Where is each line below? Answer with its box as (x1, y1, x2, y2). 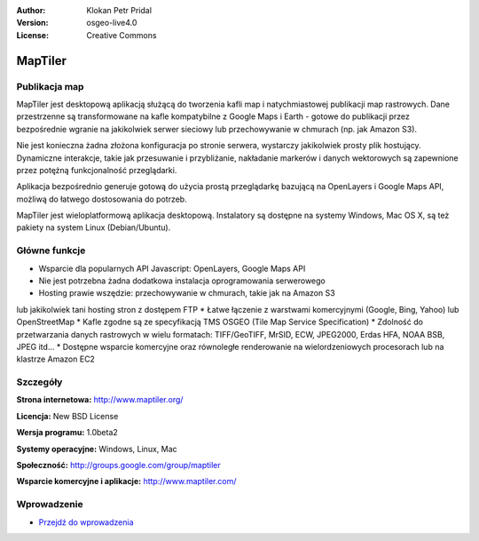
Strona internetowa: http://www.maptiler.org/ (16, 394, 184, 405)
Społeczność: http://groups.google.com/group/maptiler (16, 460, 221, 471)
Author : (16, 5, 46, 15)
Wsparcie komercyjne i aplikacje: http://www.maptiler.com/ (16, 476, 237, 487)
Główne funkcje (16, 244, 86, 257)
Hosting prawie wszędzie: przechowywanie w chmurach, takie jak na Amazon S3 (38, 288, 336, 298)
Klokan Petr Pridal (86, 5, 153, 15)
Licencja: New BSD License (16, 410, 119, 421)
